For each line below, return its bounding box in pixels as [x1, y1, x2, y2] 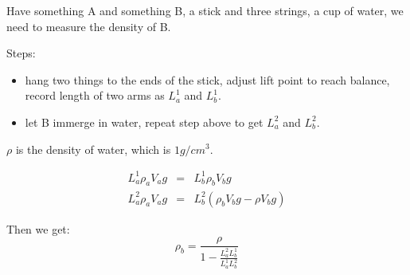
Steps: [6, 45, 36, 61]
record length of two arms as [25, 87, 165, 104]
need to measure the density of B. [6, 18, 171, 34]
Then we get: [6, 220, 70, 237]
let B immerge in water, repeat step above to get [25, 113, 264, 130]
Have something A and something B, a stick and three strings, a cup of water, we [6, 2, 404, 18]
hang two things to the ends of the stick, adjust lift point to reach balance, [25, 71, 390, 88]
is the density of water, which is [15, 140, 171, 157]
